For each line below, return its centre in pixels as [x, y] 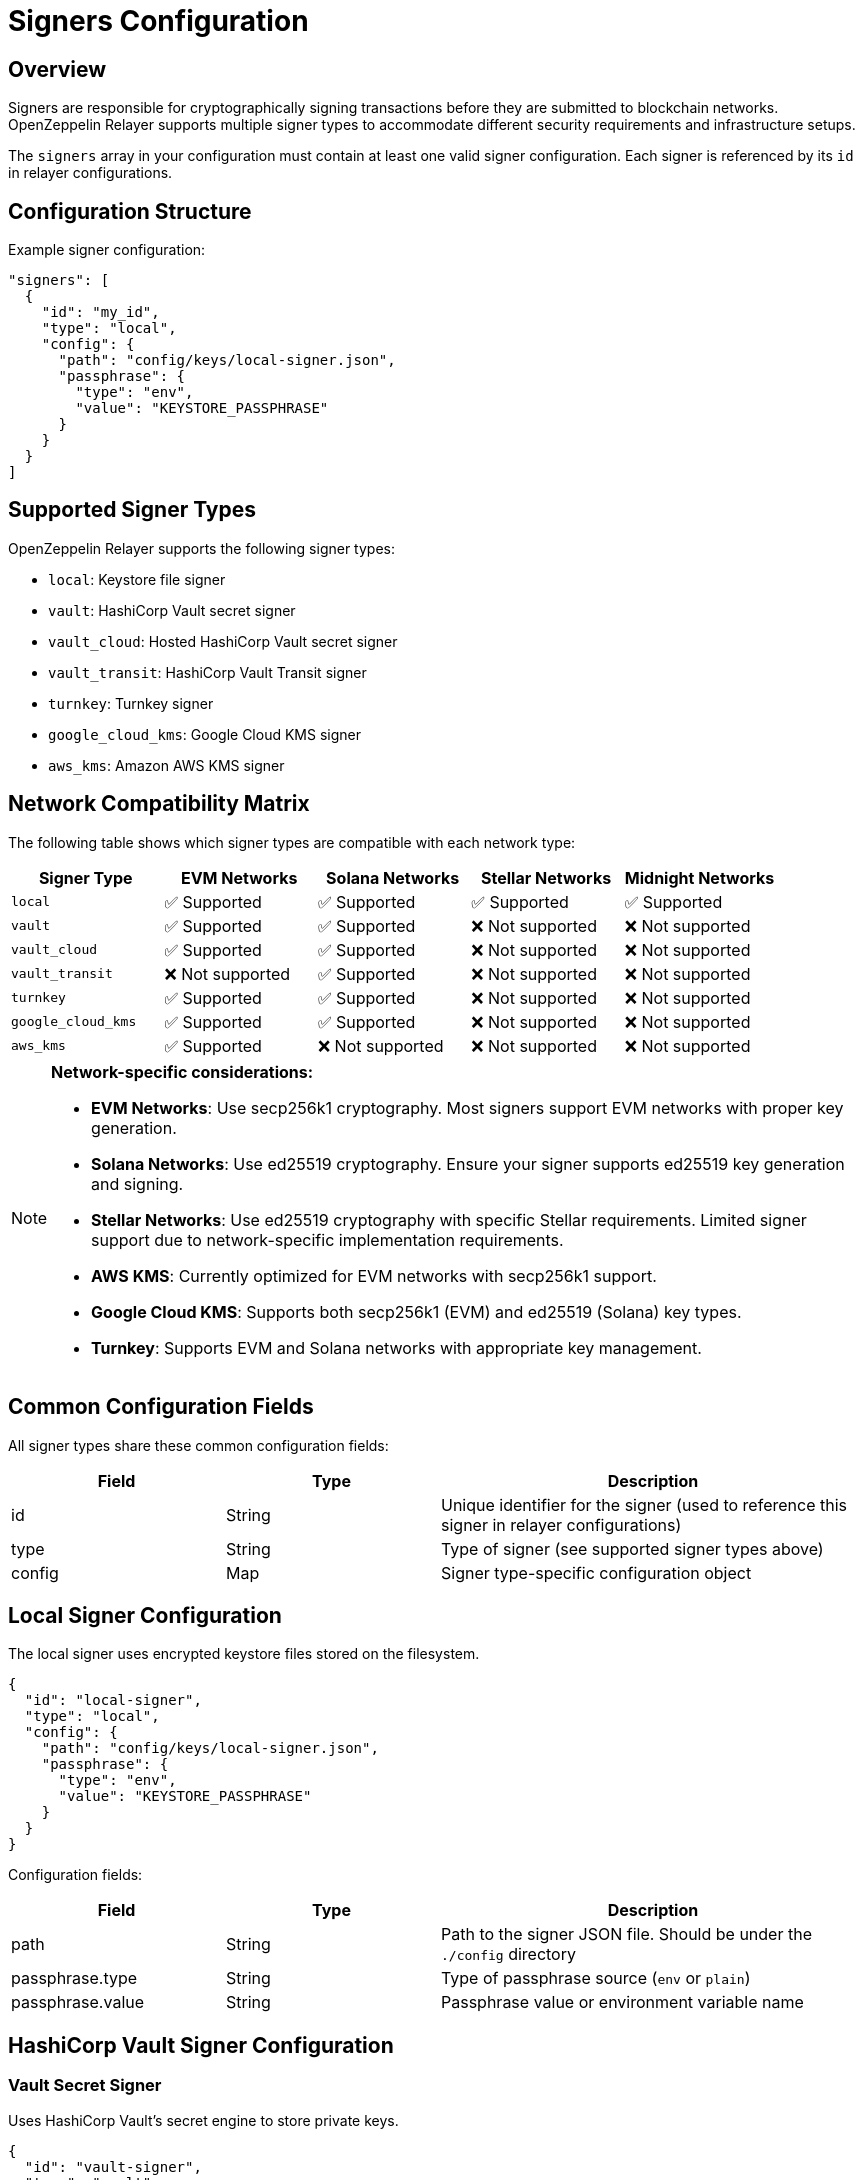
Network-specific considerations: [182, 1071]
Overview [57, 69]
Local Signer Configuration [145, 1615]
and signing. [137, 1183]
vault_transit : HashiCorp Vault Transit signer [207, 672]
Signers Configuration [158, 21]
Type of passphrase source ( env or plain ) [596, 1978]
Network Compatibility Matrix [159, 804]
